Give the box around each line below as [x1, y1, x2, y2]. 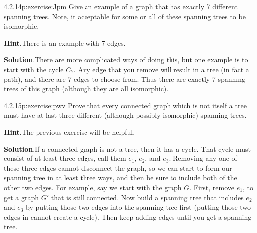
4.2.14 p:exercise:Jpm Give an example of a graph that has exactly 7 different [4, 1, 238, 11]
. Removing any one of [169, 153, 237, 163]
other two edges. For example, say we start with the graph [4, 182, 182, 192]
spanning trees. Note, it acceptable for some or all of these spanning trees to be [4, 11, 246, 21]
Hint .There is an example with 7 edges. [4, 37, 126, 48]
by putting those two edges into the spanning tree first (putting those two [26, 202, 251, 212]
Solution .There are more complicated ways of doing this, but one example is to [4, 54, 248, 65]
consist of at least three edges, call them [4, 153, 126, 163]
